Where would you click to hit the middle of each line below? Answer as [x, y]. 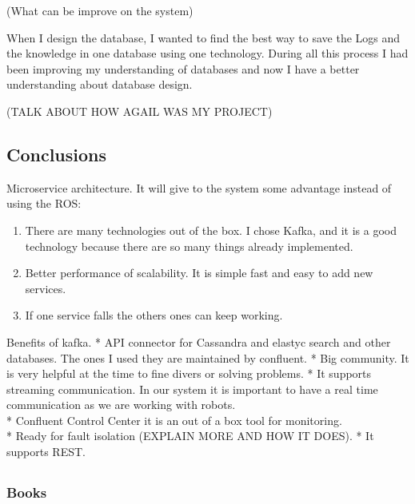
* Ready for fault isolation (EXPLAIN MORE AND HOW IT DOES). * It [190, 436]
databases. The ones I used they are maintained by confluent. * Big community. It [208, 357]
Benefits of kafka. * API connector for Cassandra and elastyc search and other [199, 341]
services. [46, 288]
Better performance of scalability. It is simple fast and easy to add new [199, 273]
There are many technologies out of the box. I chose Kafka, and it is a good [211, 230]
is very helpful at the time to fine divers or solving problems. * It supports [189, 373]
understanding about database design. [100, 84]
